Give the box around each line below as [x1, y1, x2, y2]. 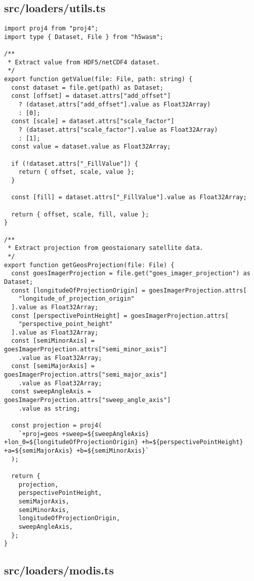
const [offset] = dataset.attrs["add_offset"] [11, 92, 171, 100]
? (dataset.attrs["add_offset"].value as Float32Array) [18, 101, 211, 108]
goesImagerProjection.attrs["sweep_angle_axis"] [4, 396, 171, 404]
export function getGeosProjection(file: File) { [4, 261, 175, 269]
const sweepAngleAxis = [11, 388, 91, 395]
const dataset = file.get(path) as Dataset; [11, 84, 163, 91]
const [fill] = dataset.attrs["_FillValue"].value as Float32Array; [11, 194, 247, 201]
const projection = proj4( [11, 422, 102, 429]
